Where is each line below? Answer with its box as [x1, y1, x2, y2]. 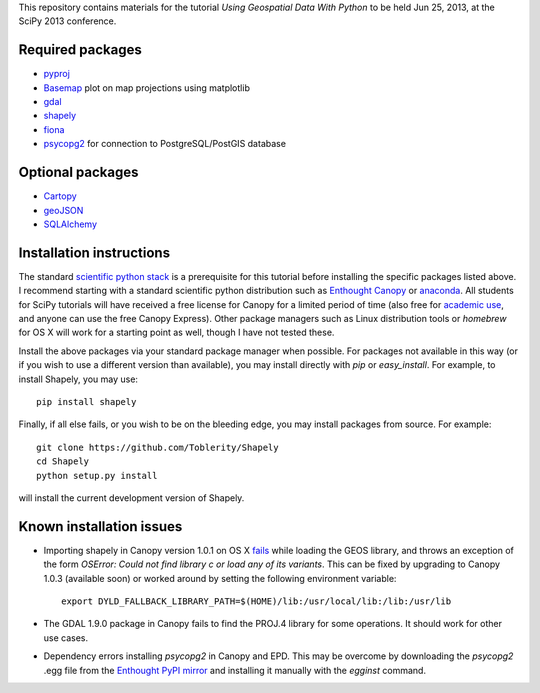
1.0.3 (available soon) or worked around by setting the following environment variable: [43, 572, 397, 584]
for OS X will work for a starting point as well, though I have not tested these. [18, 326, 335, 339]
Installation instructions [18, 244, 170, 261]
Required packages [18, 41, 142, 59]
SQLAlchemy [43, 218, 98, 230]
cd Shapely [36, 456, 90, 467]
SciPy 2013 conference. [18, 15, 117, 27]
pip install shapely [36, 396, 137, 407]
